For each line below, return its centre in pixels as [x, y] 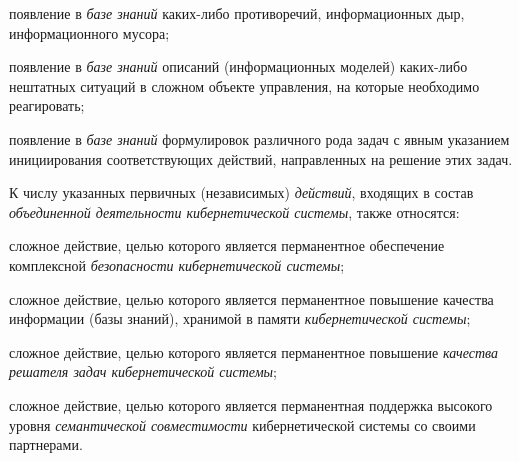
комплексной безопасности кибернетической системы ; [177, 264]
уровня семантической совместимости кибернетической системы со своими [242, 424]
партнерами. [46, 444]
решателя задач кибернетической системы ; [143, 371]
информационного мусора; [89, 32]
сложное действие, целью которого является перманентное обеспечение [227, 245]
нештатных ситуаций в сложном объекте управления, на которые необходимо [244, 85]
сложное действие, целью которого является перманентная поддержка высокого [251, 404]
